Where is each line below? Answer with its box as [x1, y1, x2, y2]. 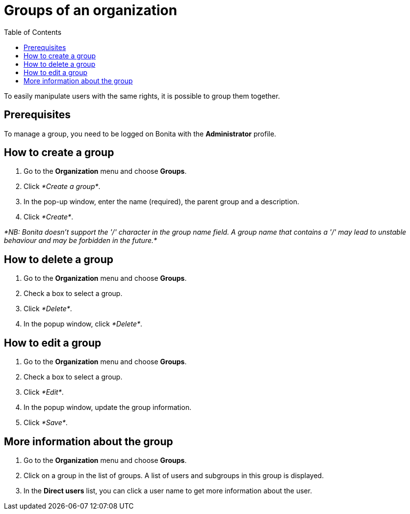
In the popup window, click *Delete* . [24, 320, 143, 328]
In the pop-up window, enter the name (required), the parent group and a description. [24, 197, 299, 206]
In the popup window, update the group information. [24, 403, 192, 412]
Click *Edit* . [24, 388, 64, 397]
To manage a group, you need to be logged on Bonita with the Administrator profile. [4, 129, 277, 138]
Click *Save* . [24, 418, 68, 427]
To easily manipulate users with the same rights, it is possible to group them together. [4, 91, 280, 100]
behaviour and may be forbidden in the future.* [4, 236, 157, 245]
